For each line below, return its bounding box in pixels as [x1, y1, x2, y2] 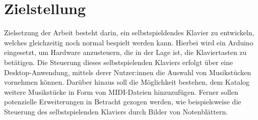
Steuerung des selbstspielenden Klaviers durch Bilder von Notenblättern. [4, 106, 228, 116]
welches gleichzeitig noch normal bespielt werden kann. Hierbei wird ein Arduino [4, 37, 253, 47]
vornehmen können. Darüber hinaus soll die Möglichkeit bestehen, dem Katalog [4, 77, 250, 87]
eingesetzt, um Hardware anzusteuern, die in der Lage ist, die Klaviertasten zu [4, 47, 247, 57]
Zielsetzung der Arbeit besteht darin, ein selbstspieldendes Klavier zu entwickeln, [4, 27, 254, 38]
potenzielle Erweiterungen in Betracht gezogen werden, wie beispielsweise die [4, 96, 241, 107]
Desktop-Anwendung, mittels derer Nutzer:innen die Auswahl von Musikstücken [4, 67, 251, 77]
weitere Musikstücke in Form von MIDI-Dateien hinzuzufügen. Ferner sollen [4, 86, 238, 97]
